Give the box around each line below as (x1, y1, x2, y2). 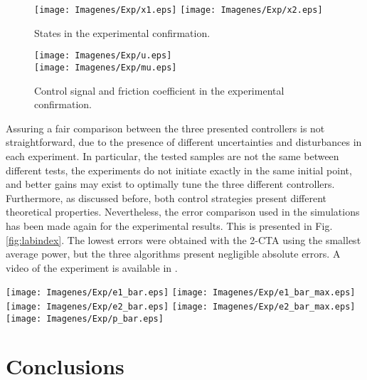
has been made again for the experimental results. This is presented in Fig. (6, 218, 333, 233)
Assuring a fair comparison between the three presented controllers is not (6, 120, 325, 135)
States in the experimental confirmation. (34, 25, 211, 40)
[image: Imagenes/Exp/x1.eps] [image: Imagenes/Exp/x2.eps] (34, 5, 323, 15)
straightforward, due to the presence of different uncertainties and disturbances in (6, 134, 362, 149)
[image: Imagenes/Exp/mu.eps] (34, 62, 177, 73)
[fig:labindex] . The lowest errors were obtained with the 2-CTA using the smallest (6, 232, 361, 247)
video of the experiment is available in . (6, 260, 178, 275)
